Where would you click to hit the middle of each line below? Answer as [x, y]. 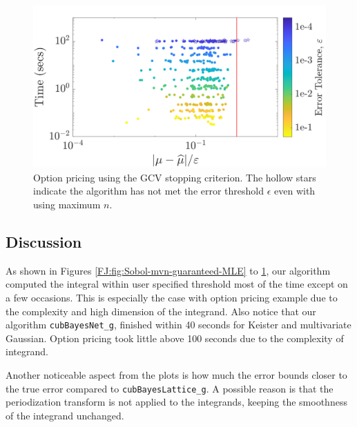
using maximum [67, 204]
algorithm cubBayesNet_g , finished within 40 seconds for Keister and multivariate [178, 325]
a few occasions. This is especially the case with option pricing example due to [172, 297]
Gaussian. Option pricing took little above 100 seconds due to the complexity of [175, 338]
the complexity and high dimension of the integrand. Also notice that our [161, 311]
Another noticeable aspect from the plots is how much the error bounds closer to [176, 374]
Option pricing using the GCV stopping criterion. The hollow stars [175, 177]
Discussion [44, 241]
